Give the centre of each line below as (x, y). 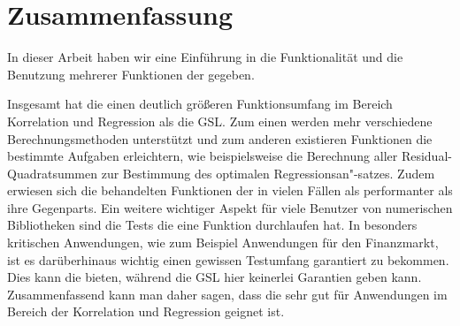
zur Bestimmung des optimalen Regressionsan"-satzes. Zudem (268, 173)
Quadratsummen (53, 173)
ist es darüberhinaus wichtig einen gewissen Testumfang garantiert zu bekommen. (228, 259)
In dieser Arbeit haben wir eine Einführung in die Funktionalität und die (205, 57)
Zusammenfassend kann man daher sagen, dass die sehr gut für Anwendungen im (227, 294)
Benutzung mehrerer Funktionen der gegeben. (131, 74)
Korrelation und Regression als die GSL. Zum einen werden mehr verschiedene (220, 121)
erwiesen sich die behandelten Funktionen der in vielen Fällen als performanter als (230, 190)
